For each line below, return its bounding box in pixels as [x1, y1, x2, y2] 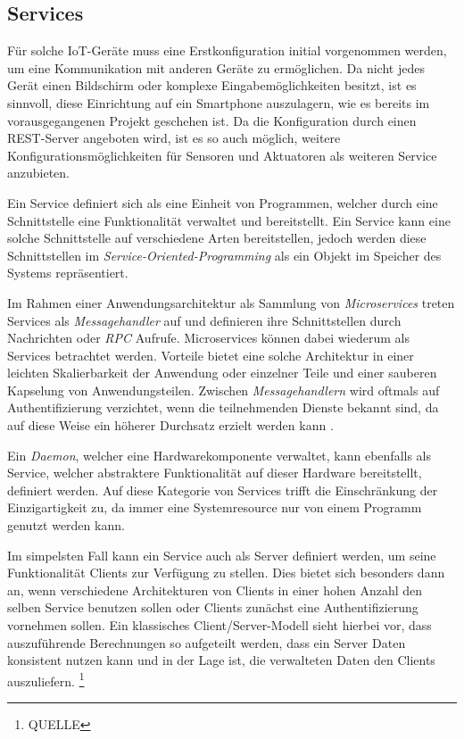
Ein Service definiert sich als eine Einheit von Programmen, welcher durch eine [7, 193, 438, 212]
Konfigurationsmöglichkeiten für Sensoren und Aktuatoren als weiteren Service [7, 145, 437, 164]
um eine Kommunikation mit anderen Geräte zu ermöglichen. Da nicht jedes [7, 58, 425, 77]
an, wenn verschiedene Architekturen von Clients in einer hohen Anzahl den [7, 580, 423, 599]
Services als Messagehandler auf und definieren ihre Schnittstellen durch [7, 311, 402, 329]
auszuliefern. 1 [7, 668, 85, 690]
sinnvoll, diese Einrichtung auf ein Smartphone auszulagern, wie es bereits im [7, 93, 430, 112]
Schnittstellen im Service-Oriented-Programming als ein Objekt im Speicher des [7, 245, 442, 264]
